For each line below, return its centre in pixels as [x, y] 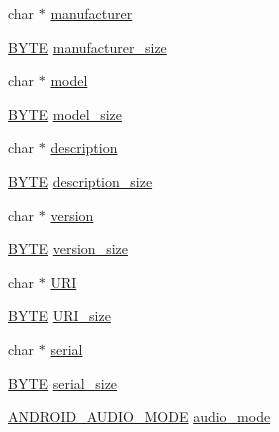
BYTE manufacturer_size [87, 46]
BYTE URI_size [59, 315]
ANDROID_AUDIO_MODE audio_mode [139, 416]
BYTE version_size [68, 248]
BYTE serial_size [63, 382]
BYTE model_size [65, 113]
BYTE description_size [80, 180]
